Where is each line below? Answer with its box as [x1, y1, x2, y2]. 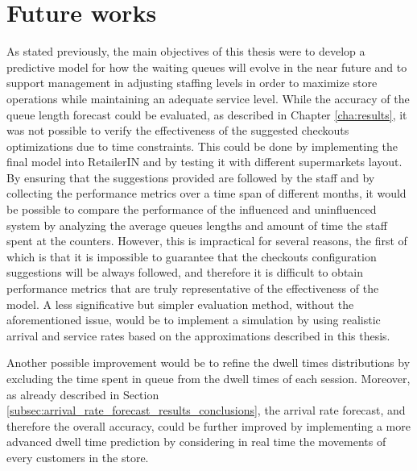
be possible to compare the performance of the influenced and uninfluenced [6, 201, 377, 218]
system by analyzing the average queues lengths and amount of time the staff [6, 216, 387, 233]
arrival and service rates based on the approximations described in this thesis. [6, 327, 390, 344]
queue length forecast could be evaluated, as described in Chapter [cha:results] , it [6, 106, 407, 123]
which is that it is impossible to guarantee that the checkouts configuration [6, 248, 377, 265]
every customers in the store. [6, 448, 149, 465]
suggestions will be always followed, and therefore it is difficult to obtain [6, 264, 364, 281]
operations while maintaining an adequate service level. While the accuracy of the [6, 90, 410, 106]
